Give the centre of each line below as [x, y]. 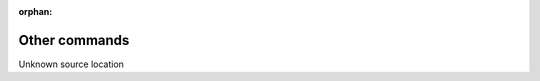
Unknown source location [71, 64]
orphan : [35, 11]
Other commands [74, 40]
